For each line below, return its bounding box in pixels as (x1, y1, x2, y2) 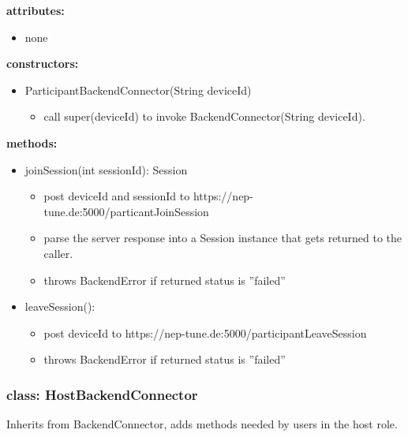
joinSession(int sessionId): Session (24, 161, 188, 177)
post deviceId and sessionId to (43, 188, 190, 204)
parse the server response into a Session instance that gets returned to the (43, 230, 402, 246)
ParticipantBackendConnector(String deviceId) (24, 81, 252, 98)
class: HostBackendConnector (6, 384, 198, 404)
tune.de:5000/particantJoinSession (43, 203, 209, 219)
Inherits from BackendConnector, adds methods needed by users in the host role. (6, 416, 398, 432)
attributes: (6, 2, 65, 18)
